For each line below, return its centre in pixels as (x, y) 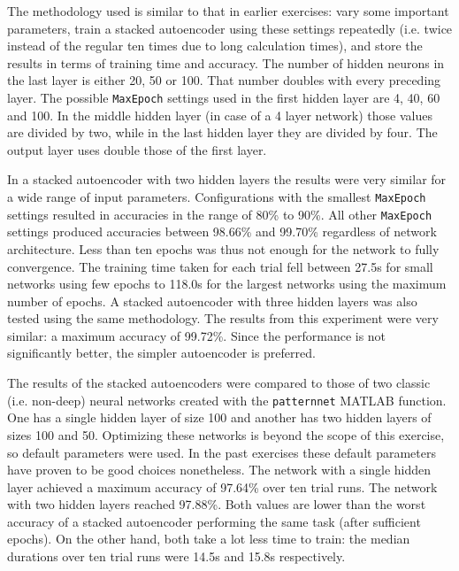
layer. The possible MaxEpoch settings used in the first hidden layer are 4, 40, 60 (224, 97)
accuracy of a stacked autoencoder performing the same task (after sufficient (214, 521)
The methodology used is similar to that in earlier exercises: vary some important (228, 11)
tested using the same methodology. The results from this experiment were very (223, 318)
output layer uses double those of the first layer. (137, 149)
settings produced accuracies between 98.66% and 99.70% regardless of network (222, 231)
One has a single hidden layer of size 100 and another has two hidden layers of (219, 417)
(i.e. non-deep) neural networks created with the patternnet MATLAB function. (227, 400)
